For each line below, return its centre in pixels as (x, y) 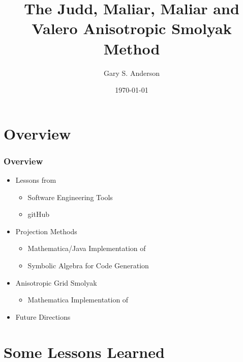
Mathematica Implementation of (78, 300)
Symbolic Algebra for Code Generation (88, 266)
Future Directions (43, 316)
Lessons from (36, 180)
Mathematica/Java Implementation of (87, 248)
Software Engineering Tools (70, 197)
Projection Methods (46, 231)
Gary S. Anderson (132, 73)
